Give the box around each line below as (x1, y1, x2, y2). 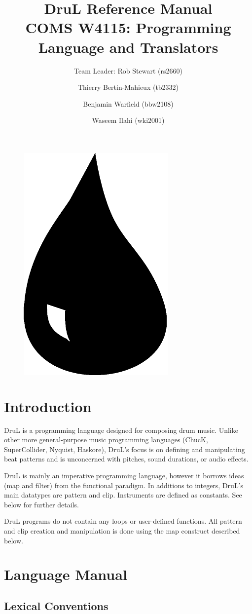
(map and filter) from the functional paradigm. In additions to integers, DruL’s (4, 480, 244, 490)
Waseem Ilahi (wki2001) (92, 115, 165, 125)
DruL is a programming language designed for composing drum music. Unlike (4, 424, 238, 435)
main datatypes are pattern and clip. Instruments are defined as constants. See (4, 490, 242, 500)
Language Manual (4, 564, 127, 584)
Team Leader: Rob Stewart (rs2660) (74, 65, 182, 76)
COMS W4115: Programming (25, 17, 231, 38)
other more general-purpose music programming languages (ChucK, (4, 434, 208, 445)
